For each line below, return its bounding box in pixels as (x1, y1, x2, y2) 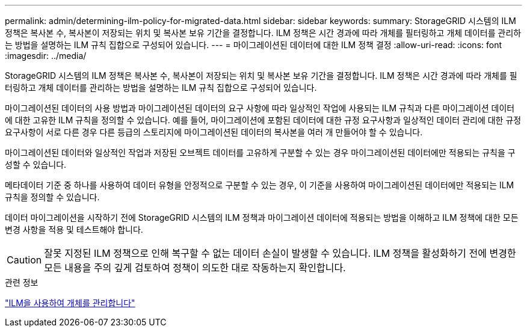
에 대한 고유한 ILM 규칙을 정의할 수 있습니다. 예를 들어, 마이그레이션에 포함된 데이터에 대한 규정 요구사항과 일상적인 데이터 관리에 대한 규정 (5, 115, 522, 125)
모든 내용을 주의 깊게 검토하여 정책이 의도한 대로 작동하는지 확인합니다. (44, 262, 346, 274)
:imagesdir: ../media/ (5, 51, 87, 61)
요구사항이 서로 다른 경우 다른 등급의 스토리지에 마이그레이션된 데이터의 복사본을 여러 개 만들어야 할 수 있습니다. (5, 127, 423, 137)
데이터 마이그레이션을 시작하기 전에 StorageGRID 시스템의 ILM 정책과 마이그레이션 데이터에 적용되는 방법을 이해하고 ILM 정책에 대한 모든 (5, 212, 519, 223)
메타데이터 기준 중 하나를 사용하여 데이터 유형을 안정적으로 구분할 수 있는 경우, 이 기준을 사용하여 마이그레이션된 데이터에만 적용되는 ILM (5, 180, 514, 190)
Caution (7, 254, 42, 266)
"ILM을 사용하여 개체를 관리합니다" (5, 298, 135, 308)
